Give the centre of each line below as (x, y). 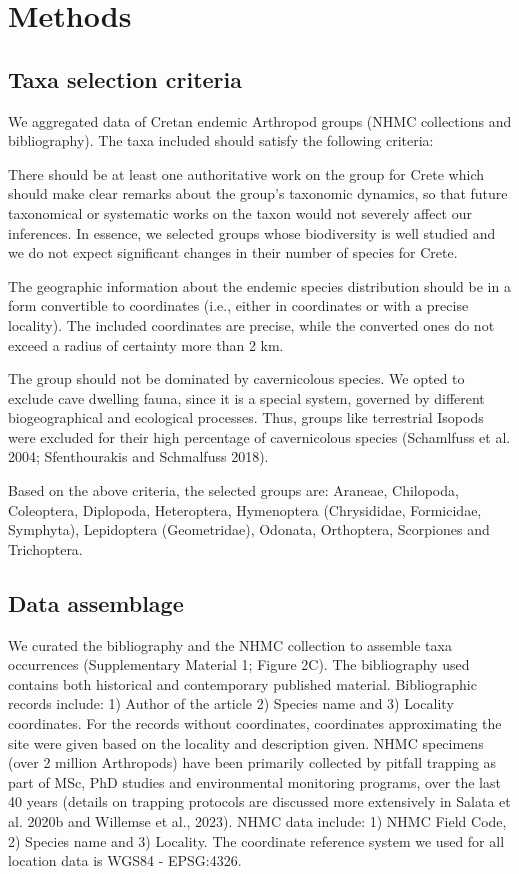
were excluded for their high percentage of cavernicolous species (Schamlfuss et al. (259, 436)
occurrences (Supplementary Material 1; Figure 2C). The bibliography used (239, 664)
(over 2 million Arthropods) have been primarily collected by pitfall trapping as (252, 762)
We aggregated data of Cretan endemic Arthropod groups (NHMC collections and (260, 120)
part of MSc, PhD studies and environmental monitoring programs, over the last (254, 781)
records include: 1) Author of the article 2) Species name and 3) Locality (231, 703)
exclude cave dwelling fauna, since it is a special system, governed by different (246, 397)
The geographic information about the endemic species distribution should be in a (259, 285)
